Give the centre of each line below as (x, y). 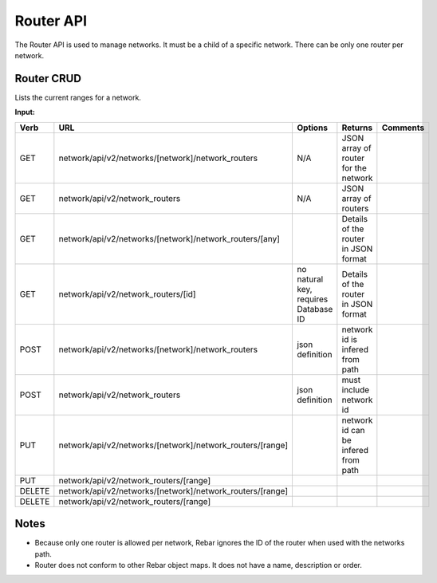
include (356, 389)
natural (310, 279)
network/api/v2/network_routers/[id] (127, 293)
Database (315, 309)
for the (354, 167)
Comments (403, 128)
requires (313, 299)
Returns (357, 128)
